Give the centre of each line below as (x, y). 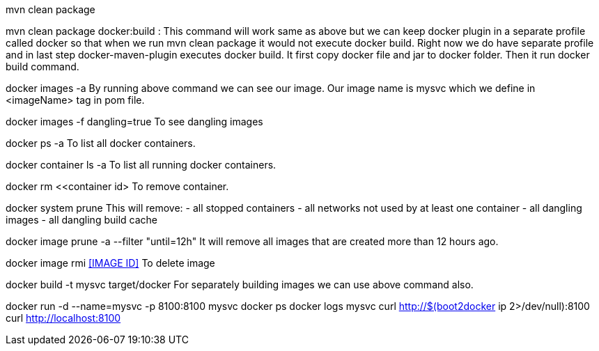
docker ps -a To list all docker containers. (101, 143)
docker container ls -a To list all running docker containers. (141, 165)
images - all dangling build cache (81, 220)
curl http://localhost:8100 (63, 318)
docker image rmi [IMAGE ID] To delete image (110, 263)
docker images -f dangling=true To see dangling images (134, 122)
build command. (42, 67)
